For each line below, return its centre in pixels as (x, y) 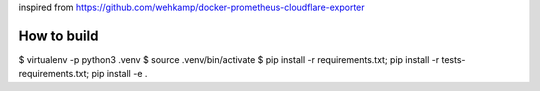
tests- (453, 59)
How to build (58, 35)
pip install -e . (119, 74)
